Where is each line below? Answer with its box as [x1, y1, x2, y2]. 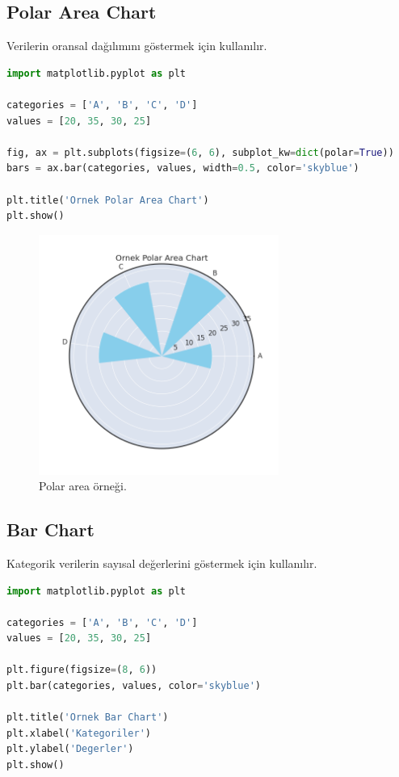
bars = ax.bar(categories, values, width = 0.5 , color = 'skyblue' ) [6, 162, 359, 174]
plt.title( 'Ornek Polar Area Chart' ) [6, 194, 209, 206]
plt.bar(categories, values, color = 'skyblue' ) [6, 680, 262, 692]
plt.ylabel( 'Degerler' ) [6, 743, 134, 755]
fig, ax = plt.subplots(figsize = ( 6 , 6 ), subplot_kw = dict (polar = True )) [6, 146, 394, 158]
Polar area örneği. [39, 477, 127, 494]
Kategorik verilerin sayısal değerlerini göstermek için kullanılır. [6, 554, 317, 571]
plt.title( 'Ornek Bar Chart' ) [6, 712, 169, 724]
